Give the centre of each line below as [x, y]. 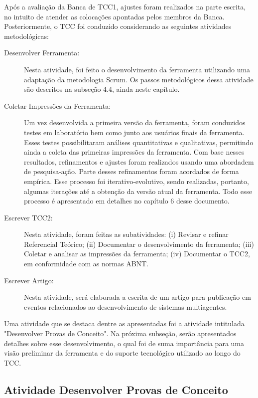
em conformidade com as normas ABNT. [86, 264]
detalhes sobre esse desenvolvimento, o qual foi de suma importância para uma [124, 343]
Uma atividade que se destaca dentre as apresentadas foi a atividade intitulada [124, 323]
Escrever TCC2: [28, 217]
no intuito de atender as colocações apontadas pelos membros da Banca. [114, 16]
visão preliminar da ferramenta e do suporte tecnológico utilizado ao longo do [122, 353]
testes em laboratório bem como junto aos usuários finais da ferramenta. [134, 132]
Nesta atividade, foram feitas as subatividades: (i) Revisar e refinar [126, 234]
